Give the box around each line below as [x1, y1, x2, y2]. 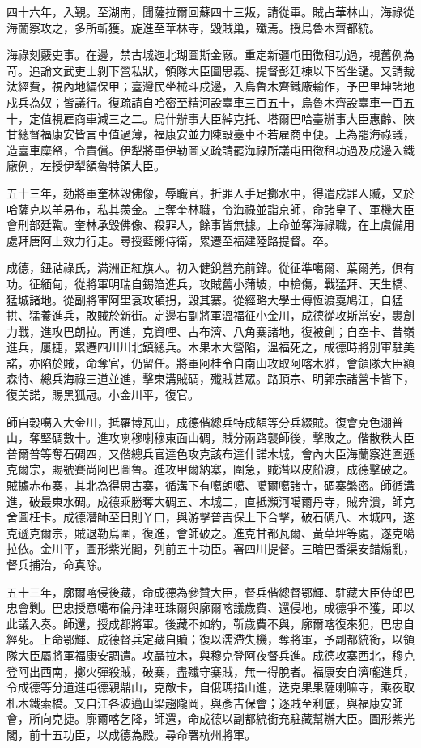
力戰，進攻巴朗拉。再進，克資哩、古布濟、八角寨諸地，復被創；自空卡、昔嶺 [6, 322, 415, 339]
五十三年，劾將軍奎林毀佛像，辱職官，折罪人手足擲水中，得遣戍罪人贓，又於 [6, 184, 415, 201]
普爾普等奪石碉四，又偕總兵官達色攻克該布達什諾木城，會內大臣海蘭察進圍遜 [6, 444, 415, 461]
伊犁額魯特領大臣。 [62, 157, 165, 174]
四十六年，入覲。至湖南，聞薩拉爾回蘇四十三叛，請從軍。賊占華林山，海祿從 [6, 3, 415, 19]
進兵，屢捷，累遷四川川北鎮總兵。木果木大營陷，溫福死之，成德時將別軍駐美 [6, 338, 415, 355]
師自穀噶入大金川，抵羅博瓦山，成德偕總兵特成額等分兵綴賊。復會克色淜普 [6, 413, 403, 430]
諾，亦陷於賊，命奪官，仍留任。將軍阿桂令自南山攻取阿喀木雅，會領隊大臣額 [6, 354, 415, 371]
